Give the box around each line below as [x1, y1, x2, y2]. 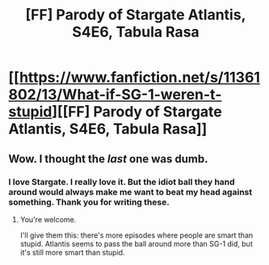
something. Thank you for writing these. [8, 196, 170, 208]
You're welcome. [19, 214, 77, 224]
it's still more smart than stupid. [19, 247, 125, 257]
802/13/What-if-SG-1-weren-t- [8, 86, 222, 104]
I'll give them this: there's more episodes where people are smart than [19, 230, 254, 240]
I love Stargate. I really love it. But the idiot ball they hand [8, 176, 236, 187]
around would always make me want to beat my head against [8, 186, 253, 197]
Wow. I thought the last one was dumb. [8, 152, 208, 166]
